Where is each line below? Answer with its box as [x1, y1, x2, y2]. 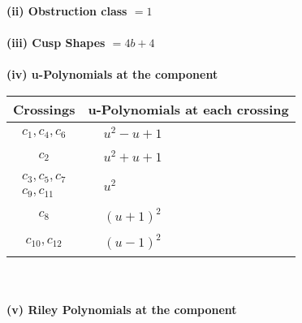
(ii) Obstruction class [6, 2, 127, 19]
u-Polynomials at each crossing [88, 99, 289, 118]
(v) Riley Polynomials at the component [6, 301, 237, 317]
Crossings [13, 99, 75, 118]
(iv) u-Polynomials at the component [6, 66, 218, 83]
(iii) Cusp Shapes [6, 34, 106, 51]
